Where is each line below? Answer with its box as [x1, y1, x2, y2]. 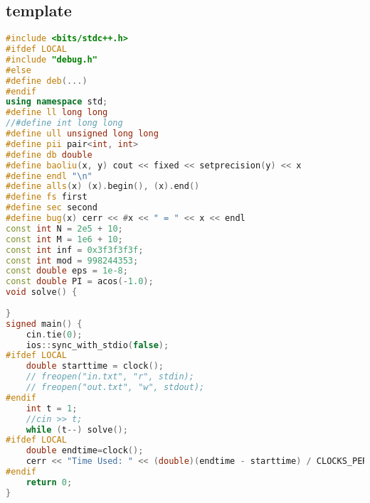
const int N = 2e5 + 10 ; [6, 223, 123, 234]
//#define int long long [6, 118, 123, 129]
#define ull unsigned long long [6, 129, 159, 139]
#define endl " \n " [6, 171, 92, 181]
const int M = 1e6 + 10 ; [6, 234, 123, 244]
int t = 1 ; [26, 403, 78, 413]
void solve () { [6, 287, 78, 298]
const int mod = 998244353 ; [6, 255, 139, 266]
